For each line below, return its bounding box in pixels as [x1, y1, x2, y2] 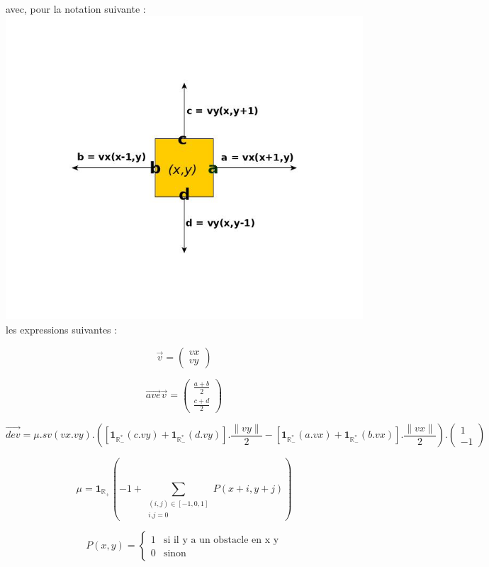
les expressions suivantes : [6, 322, 118, 337]
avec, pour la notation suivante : [6, 1, 146, 16]
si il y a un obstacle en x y [163, 534, 279, 545]
